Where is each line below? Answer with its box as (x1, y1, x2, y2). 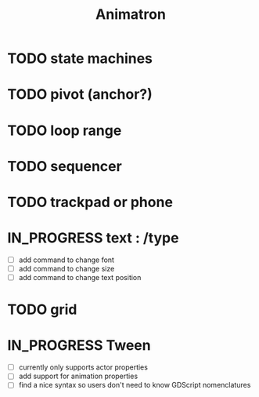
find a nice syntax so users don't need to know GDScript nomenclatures (18, 381, 251, 390)
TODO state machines (7, 49, 153, 67)
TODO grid (7, 300, 77, 319)
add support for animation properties (18, 371, 138, 381)
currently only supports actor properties (18, 362, 148, 372)
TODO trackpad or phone (7, 193, 174, 211)
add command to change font (18, 255, 115, 264)
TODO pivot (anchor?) (7, 86, 153, 104)
